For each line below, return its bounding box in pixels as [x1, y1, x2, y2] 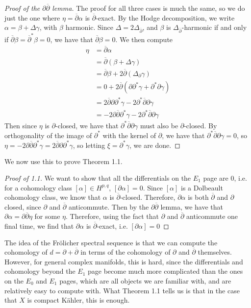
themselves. [198, 247, 232, 257]
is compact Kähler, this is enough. [27, 295, 130, 305]
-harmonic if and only [181, 22, 247, 32]
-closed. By [184, 120, 217, 130]
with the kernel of [102, 130, 156, 140]
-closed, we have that [55, 120, 119, 130]
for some [34, 211, 60, 221]
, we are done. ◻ [129, 140, 180, 150]
